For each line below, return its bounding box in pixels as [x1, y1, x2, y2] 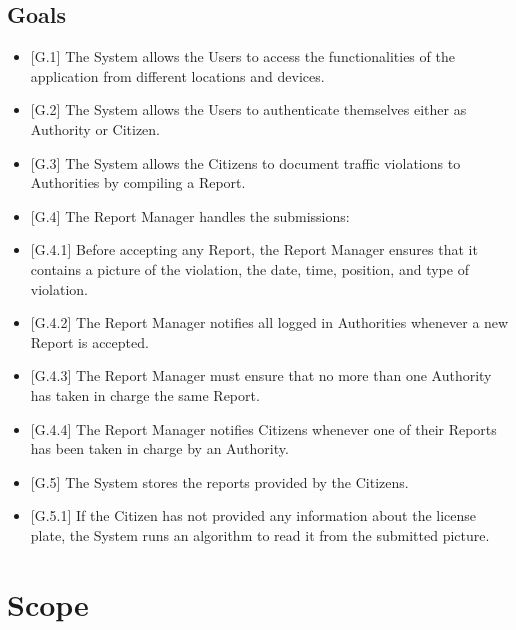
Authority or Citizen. [30, 118, 161, 139]
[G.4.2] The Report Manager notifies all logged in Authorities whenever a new [30, 312, 509, 333]
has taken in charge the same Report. [30, 384, 260, 405]
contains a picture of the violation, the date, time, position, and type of [30, 258, 469, 279]
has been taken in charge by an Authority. [30, 438, 289, 459]
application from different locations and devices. [30, 65, 325, 86]
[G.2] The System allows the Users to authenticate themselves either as [30, 99, 467, 120]
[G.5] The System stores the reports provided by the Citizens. [30, 471, 409, 492]
